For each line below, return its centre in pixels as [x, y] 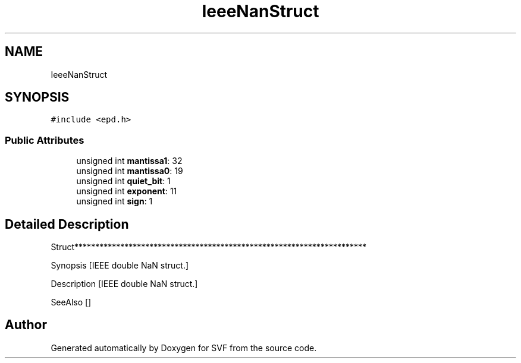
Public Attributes [45, 140]
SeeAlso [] [71, 302]
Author [26, 325]
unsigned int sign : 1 [114, 201]
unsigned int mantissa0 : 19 [130, 171]
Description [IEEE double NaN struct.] [124, 284]
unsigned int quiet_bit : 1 [123, 181]
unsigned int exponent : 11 [127, 191]
